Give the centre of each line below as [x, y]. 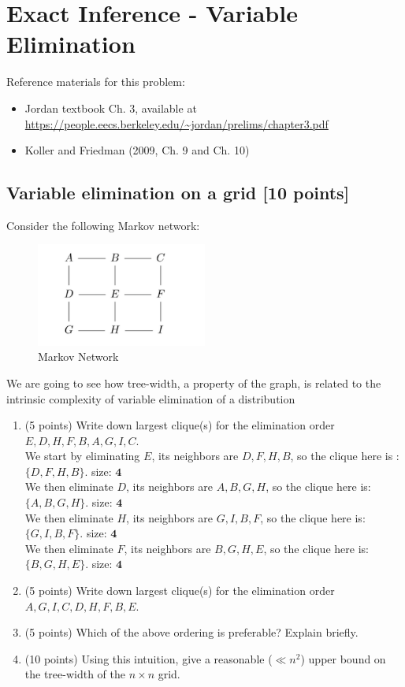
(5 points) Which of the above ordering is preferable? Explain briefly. [191, 632]
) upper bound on [343, 658]
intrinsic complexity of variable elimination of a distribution [151, 398]
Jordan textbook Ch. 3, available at [111, 108]
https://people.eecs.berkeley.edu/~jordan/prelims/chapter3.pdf [176, 123]
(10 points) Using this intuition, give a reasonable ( [149, 658]
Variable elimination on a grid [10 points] [178, 193]
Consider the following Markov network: [103, 225]
